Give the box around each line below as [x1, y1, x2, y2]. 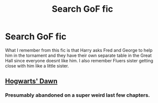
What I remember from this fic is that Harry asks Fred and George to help [5, 47, 153, 53]
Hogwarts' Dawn [5, 77, 58, 85]
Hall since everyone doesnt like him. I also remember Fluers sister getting [5, 57, 154, 63]
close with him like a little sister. [5, 63, 69, 69]
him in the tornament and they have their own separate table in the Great [5, 52, 152, 58]
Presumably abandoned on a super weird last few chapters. [5, 92, 150, 99]
